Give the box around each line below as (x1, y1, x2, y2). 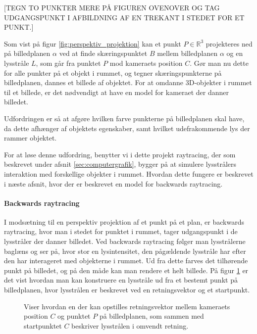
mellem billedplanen (157, 48, 218, 58)
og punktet (57, 311, 91, 321)
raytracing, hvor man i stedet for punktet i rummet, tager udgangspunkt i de (4, 226, 238, 237)
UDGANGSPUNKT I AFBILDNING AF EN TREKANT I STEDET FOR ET (4, 12, 245, 22)
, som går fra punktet (36, 57, 101, 68)
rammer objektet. (4, 133, 57, 143)
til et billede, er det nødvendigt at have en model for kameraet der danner (4, 87, 229, 97)
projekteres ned (206, 38, 253, 48)
